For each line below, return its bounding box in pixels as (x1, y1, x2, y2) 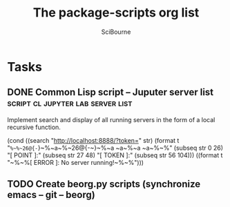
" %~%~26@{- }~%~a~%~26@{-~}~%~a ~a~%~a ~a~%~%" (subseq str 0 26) (7, 144, 223, 152)
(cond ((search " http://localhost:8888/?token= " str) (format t (7, 136, 180, 144)
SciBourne (101, 28, 131, 36)
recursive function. (7, 123, 61, 131)
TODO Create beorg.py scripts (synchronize (7, 178, 201, 190)
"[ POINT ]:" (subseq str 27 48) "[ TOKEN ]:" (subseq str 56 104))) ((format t (7, 150, 223, 159)
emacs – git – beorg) (7, 189, 95, 201)
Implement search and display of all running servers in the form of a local (7, 115, 215, 124)
